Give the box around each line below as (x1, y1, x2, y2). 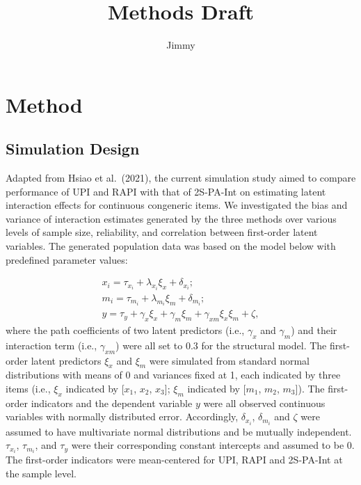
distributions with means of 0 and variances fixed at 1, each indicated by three (6, 367, 341, 382)
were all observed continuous (203, 395, 326, 410)
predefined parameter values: (6, 252, 128, 267)
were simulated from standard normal (149, 353, 310, 367)
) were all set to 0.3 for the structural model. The (115, 337, 327, 352)
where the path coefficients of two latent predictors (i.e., (6, 323, 245, 337)
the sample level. (6, 466, 77, 480)
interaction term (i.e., (6, 337, 97, 352)
